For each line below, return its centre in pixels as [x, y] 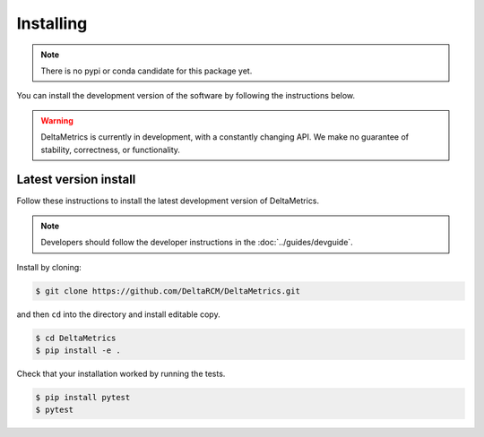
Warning [57, 120]
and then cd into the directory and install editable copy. [118, 314]
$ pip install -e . [78, 350]
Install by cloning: [49, 267]
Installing [52, 23]
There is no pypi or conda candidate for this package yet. [147, 71]
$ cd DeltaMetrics [76, 338]
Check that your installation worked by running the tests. [121, 373]
